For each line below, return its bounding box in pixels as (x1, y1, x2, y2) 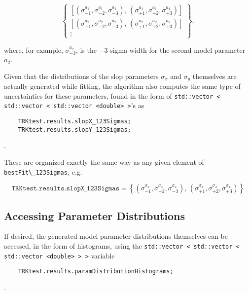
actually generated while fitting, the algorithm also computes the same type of (4, 81, 241, 91)
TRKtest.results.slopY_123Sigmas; (18, 126, 131, 133)
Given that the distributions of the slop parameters (4, 71, 159, 81)
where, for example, (4, 44, 63, 55)
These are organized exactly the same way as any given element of (4, 157, 204, 167)
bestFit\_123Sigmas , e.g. (4, 166, 82, 177)
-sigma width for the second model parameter (107, 44, 246, 55)
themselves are (192, 71, 237, 81)
